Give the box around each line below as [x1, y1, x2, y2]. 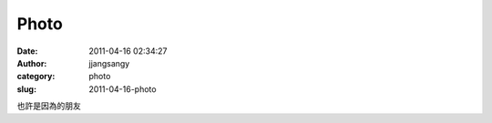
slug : [16, 83, 36, 95]
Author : [16, 57, 47, 68]
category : [16, 71, 56, 82]
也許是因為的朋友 [16, 100, 81, 111]
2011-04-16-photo [88, 83, 157, 95]
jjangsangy [88, 57, 130, 68]
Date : [16, 46, 38, 56]
